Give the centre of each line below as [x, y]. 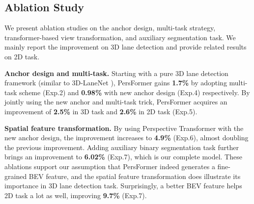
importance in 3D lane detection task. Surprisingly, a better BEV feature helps [123, 186]
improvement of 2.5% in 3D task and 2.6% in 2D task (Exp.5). [101, 111]
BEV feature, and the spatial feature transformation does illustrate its [135, 176]
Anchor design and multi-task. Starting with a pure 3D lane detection [116, 73]
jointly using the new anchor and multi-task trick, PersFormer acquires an [116, 102]
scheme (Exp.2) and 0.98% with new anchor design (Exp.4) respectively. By [135, 92]
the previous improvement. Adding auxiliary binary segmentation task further [122, 147]
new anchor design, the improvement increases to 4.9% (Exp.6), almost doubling [127, 138]
